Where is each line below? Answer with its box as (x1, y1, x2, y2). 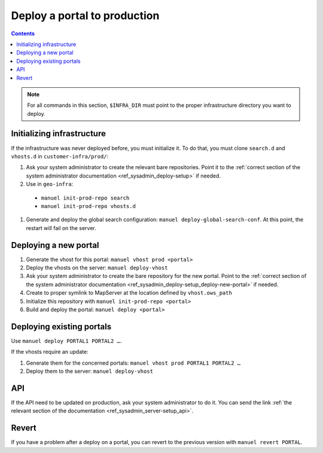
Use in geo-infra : (26, 180, 74, 188)
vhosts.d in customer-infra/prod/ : (11, 152, 109, 160)
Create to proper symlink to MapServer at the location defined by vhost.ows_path (26, 289, 233, 296)
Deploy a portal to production (11, 9, 160, 22)
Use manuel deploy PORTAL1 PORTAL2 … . (11, 337, 122, 344)
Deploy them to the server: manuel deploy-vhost (26, 368, 154, 375)
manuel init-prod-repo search (41, 194, 130, 201)
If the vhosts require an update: (11, 348, 89, 356)
